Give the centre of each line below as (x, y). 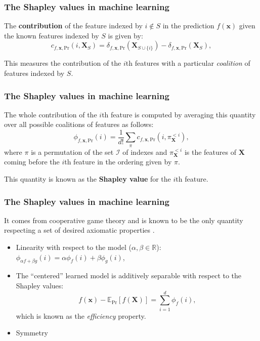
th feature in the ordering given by (118, 162)
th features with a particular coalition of (188, 63)
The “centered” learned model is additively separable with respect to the (129, 275)
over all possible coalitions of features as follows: (79, 124)
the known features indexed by (52, 35)
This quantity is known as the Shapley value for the (88, 179)
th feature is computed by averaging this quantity (179, 114)
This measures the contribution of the (63, 63)
